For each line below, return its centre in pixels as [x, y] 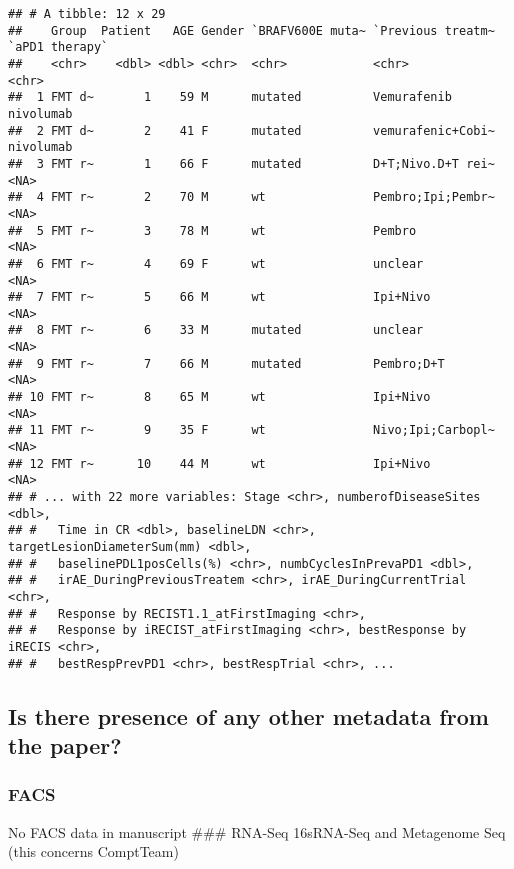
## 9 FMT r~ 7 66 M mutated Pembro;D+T [226, 363]
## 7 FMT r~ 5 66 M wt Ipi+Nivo [219, 297]
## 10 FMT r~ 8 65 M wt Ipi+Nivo [219, 397]
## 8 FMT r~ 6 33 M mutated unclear [216, 330]
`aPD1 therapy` [58, 47]
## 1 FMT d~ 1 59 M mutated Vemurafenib [230, 97]
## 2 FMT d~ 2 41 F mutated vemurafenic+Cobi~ [251, 130]
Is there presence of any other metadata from [248, 715]
